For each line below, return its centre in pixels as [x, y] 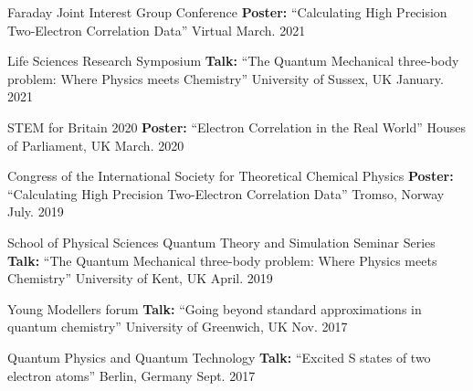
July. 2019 [36, 211]
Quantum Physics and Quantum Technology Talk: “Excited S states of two [219, 357]
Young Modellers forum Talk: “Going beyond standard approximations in [215, 308]
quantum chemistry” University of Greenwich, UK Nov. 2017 [178, 327]
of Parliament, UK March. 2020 [96, 145]
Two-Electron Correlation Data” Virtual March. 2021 [157, 30]
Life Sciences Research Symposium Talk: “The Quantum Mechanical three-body [233, 61]
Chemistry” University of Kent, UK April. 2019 [140, 278]
